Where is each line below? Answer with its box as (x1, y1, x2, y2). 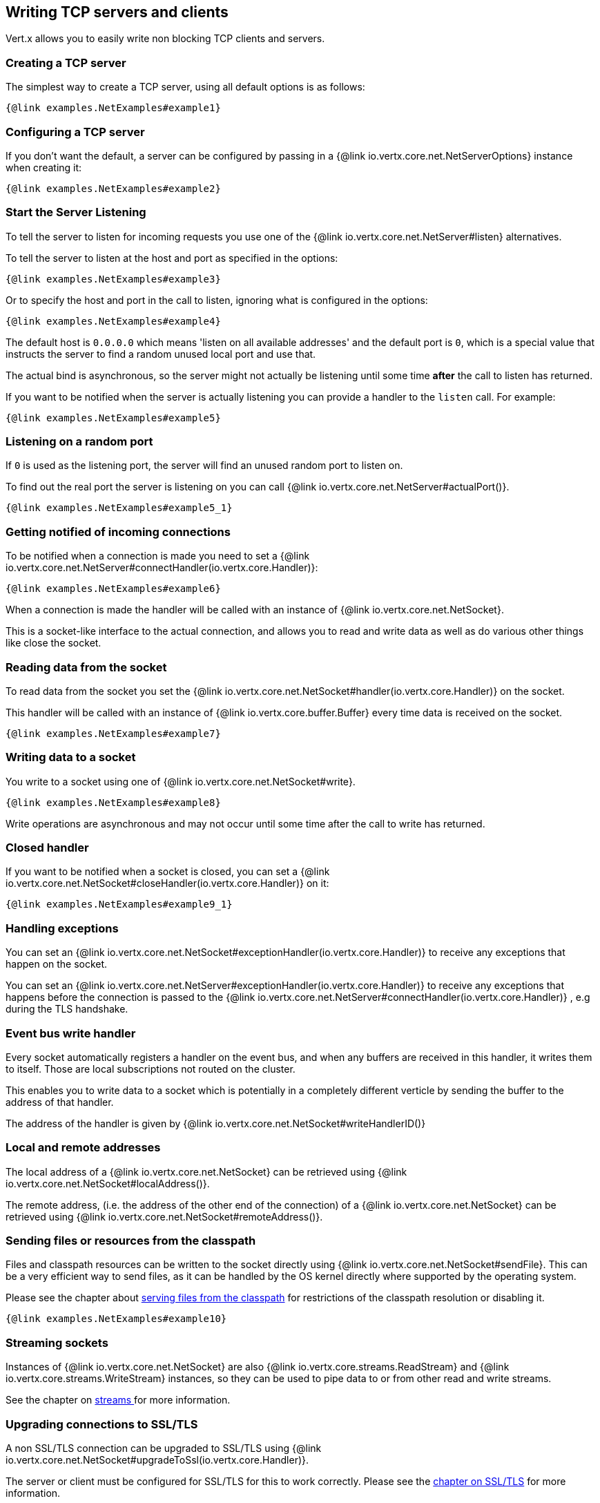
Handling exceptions (6, 921, 119, 935)
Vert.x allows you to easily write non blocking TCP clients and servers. (6, 32, 325, 45)
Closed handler (6, 841, 89, 855)
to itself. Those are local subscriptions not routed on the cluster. (6, 1062, 296, 1075)
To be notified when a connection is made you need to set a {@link (6, 550, 310, 562)
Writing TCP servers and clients (6, 3, 229, 21)
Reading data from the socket (6, 660, 167, 674)
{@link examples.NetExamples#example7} (6, 727, 221, 739)
